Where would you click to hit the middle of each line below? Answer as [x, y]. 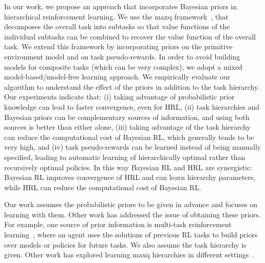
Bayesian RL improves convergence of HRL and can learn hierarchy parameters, [130, 177]
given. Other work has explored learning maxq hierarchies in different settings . [129, 255]
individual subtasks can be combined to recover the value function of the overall [130, 36]
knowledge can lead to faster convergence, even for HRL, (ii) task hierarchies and [132, 106]
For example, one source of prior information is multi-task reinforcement [118, 224]
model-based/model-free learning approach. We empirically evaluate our [117, 77]
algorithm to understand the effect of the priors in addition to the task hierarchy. [132, 86]
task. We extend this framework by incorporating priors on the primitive [118, 46]
